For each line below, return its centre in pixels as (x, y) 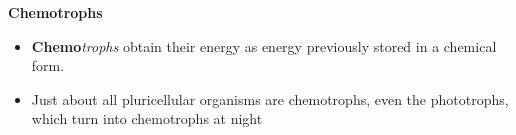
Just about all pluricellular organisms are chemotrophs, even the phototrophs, (270, 98)
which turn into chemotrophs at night (147, 118)
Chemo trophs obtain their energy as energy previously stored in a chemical (264, 45)
